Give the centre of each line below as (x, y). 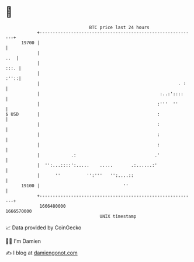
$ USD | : (83, 114)
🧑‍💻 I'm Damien (23, 241)
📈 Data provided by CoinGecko (44, 228)
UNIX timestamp (118, 216)
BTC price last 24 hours (119, 27)
